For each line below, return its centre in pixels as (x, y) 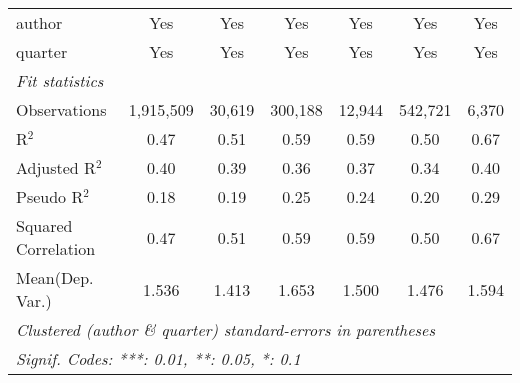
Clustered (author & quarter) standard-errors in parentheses (225, 329)
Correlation (56, 248)
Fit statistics (60, 80)
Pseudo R (50, 196)
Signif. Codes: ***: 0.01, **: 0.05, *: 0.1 (158, 358)
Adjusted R (56, 167)
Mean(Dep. (55, 277)
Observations (61, 109)
